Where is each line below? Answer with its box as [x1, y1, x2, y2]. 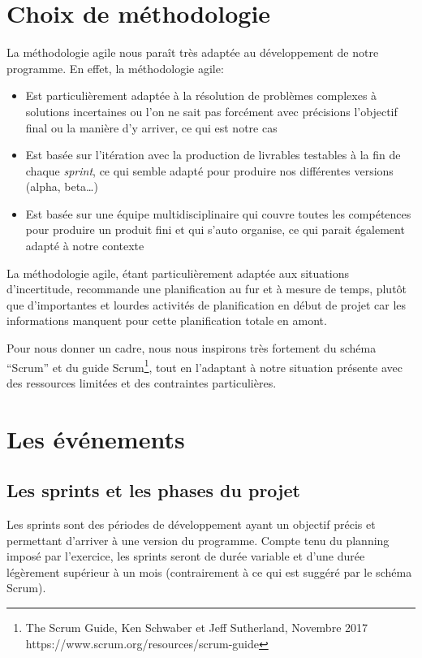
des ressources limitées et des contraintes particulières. [6, 374, 277, 391]
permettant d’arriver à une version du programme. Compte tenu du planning [6, 531, 390, 548]
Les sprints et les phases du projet [6, 478, 300, 503]
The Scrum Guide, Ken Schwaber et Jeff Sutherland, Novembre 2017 [25, 619, 368, 636]
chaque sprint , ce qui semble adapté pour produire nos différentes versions [25, 162, 394, 179]
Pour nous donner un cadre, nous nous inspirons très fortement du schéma [6, 340, 377, 357]
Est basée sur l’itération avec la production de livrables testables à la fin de [25, 146, 401, 163]
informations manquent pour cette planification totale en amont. [6, 312, 327, 329]
